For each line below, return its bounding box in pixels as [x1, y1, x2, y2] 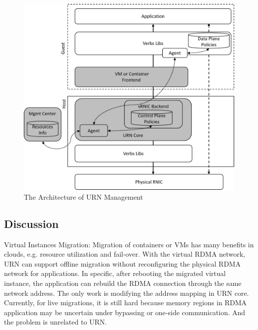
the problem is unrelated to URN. [4, 317, 107, 327]
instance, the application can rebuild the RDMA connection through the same [4, 277, 242, 288]
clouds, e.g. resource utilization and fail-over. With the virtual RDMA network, [4, 249, 246, 259]
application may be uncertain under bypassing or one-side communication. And [4, 307, 246, 317]
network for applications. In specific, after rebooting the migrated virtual [4, 268, 226, 278]
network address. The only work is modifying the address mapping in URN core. [4, 287, 249, 298]
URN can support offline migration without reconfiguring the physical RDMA [4, 258, 241, 269]
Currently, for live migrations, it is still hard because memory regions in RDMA [4, 297, 247, 308]
